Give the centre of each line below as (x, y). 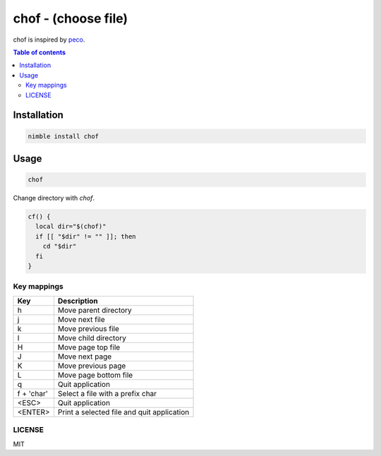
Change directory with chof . (54, 198)
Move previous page (92, 366)
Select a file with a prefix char (107, 393)
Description (78, 301)
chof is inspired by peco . (49, 40)
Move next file (81, 319)
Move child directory (92, 337)
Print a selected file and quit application (123, 412)
